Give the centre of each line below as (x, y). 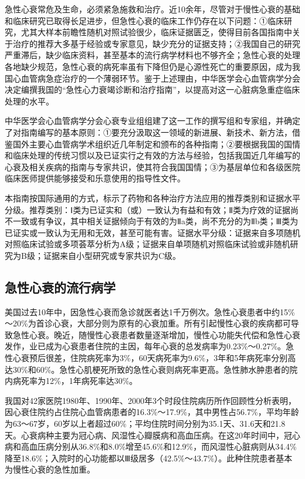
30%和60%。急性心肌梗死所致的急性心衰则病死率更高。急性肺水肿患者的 (151, 369)
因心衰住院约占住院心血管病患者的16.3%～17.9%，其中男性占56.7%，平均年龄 (152, 412)
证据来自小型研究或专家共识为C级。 (112, 255)
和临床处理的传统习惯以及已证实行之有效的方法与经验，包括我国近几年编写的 (152, 155)
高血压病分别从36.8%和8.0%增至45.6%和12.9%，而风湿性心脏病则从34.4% (159, 446)
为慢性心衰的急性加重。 (50, 469)
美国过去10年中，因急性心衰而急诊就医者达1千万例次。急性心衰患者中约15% (150, 311)
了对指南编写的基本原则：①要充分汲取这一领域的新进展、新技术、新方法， (148, 132)
